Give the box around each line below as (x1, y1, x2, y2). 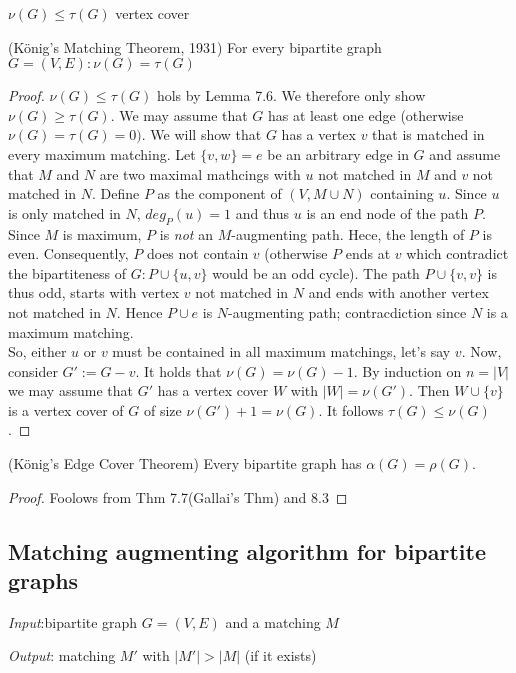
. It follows (318, 399, 384, 420)
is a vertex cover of (8, 399, 124, 420)
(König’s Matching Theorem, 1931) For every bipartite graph (8, 36, 382, 57)
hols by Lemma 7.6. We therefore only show (156, 85, 426, 106)
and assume (429, 143, 501, 164)
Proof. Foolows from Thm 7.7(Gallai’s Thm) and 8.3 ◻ (8, 486, 348, 507)
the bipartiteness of (8, 262, 127, 283)
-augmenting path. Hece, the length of (231, 223, 465, 244)
